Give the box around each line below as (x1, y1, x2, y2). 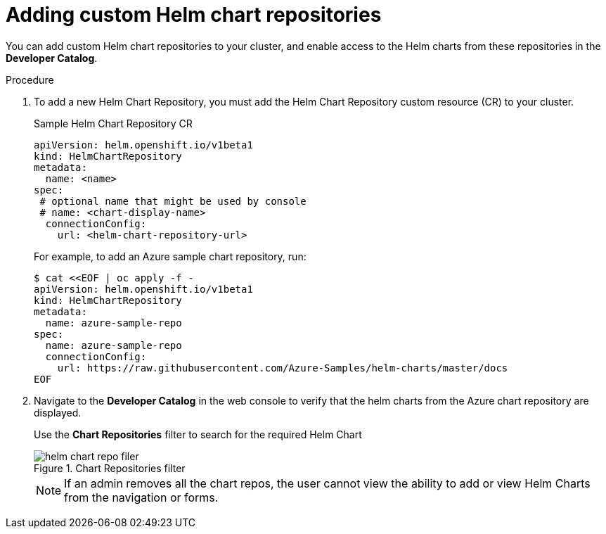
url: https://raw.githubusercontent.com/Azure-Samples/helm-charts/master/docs (57, 362, 508, 374)
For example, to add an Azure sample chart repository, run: (34, 250, 307, 262)
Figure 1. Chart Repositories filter (34, 462, 186, 474)
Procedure (6, 73, 54, 86)
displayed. (34, 406, 82, 419)
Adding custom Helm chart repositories (6, 3, 382, 27)
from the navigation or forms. (64, 490, 219, 504)
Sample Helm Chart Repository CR (34, 117, 193, 129)
